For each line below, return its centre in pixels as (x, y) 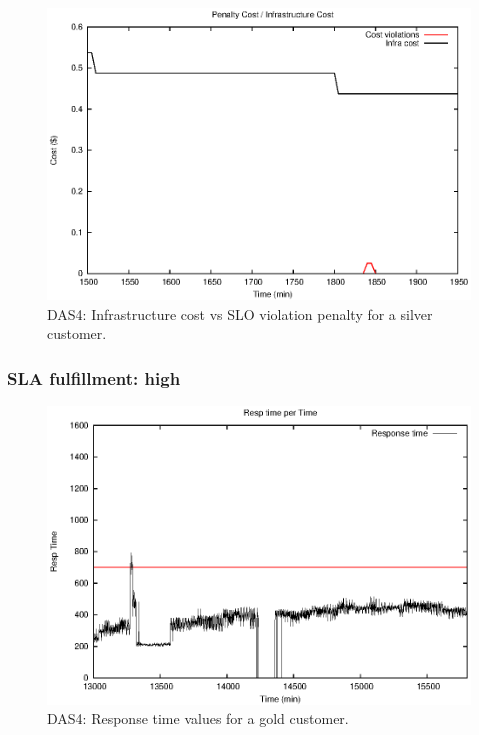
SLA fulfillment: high (94, 377)
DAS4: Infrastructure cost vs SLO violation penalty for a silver (240, 313)
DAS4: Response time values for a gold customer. (198, 718)
